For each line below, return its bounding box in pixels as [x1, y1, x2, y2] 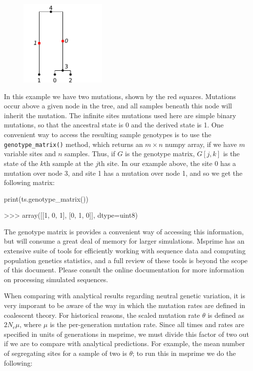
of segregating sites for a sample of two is [4, 348, 127, 358]
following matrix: [4, 177, 55, 187]
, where [20, 319, 42, 330]
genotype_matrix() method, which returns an [4, 139, 143, 149]
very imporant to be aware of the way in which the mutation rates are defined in [4, 300, 246, 310]
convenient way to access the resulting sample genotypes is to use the [4, 129, 211, 140]
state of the [4, 158, 38, 168]
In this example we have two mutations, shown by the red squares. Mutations [4, 91, 236, 101]
